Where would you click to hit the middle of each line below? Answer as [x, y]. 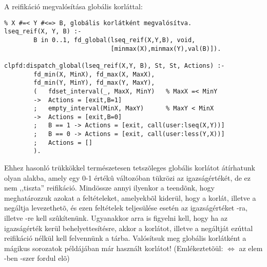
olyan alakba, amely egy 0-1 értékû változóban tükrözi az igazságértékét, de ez [128, 177]
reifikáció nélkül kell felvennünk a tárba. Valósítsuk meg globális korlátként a [125, 238]
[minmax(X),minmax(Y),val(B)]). [166, 49]
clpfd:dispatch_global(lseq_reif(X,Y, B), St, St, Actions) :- [115, 65]
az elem [251, 248]
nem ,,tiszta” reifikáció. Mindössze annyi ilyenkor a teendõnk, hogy [109, 188]
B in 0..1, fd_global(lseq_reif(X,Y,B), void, [115, 40]
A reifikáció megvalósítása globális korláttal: [73, 6]
